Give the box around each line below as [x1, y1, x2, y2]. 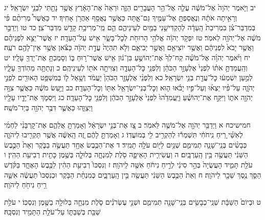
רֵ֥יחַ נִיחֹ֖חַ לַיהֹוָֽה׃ [4, 179, 47, 190]
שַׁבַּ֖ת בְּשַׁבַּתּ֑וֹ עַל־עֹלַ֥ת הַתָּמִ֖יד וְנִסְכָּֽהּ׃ [4, 206, 101, 217]
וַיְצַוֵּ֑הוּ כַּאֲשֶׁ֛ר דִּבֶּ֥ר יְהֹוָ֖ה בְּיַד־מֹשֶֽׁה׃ [4, 102, 93, 112]
